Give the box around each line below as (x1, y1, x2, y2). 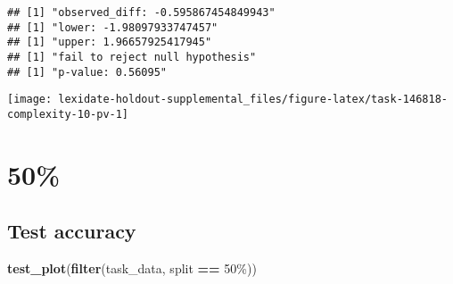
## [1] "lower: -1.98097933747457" (7, 21, 218, 34)
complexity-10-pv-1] (7, 107, 129, 121)
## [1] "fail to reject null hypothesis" (7, 50, 257, 63)
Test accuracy (7, 217, 136, 245)
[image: (7, 93, 53, 106)
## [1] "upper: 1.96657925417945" (7, 36, 212, 49)
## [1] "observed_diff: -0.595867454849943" (7, 6, 276, 19)
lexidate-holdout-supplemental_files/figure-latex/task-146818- (58, 93, 448, 106)
